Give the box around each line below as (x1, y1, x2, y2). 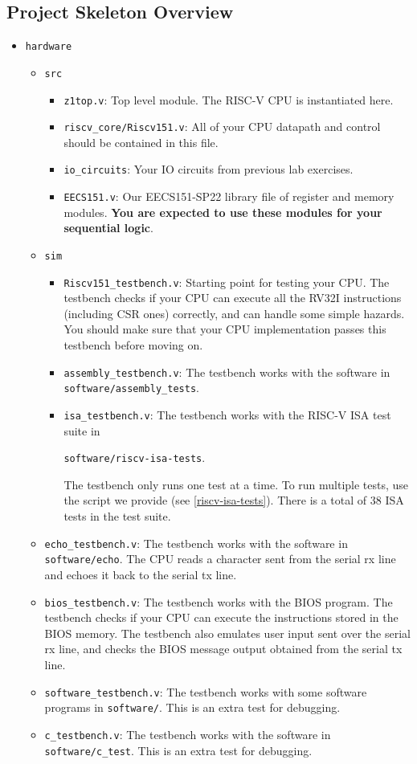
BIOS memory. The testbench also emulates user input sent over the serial (44, 624, 411, 641)
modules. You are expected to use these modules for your (63, 203, 382, 220)
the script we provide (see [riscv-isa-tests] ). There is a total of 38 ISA (63, 492, 404, 509)
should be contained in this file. (63, 133, 219, 150)
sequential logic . (63, 219, 153, 236)
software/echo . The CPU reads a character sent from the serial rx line (44, 550, 396, 567)
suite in (63, 422, 100, 439)
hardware (25, 41, 72, 53)
